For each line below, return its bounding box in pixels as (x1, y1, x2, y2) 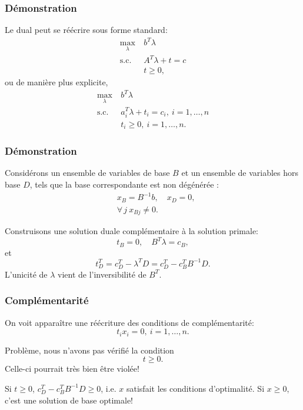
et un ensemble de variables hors (181, 166, 299, 179)
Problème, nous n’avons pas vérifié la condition (5, 344, 174, 356)
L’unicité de (5, 268, 48, 280)
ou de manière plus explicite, (5, 76, 108, 88)
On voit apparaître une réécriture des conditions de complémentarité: (5, 316, 254, 328)
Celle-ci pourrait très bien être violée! (5, 362, 139, 375)
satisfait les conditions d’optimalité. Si (126, 382, 265, 394)
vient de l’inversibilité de (58, 268, 146, 280)
